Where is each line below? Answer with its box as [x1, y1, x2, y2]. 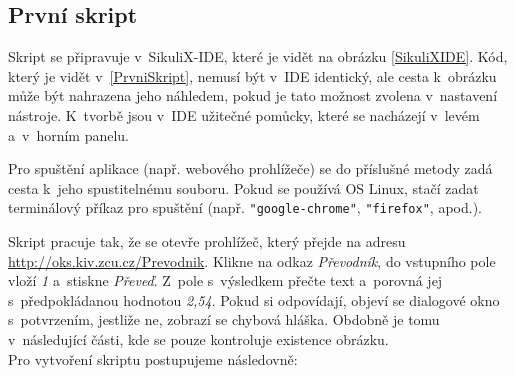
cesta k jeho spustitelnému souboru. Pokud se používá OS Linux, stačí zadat [8, 177, 479, 198]
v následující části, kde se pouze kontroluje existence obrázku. [8, 328, 389, 349]
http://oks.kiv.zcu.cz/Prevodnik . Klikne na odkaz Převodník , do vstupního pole [8, 250, 496, 271]
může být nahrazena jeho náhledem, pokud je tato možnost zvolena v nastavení [8, 85, 498, 106]
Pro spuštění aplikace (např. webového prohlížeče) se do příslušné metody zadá [8, 158, 493, 179]
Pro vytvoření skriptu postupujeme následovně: [8, 348, 298, 369]
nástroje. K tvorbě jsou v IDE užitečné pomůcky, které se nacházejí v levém [8, 104, 480, 125]
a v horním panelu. [8, 124, 130, 145]
